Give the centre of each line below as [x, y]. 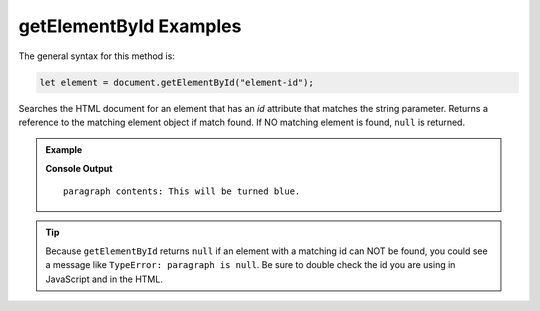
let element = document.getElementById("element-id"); [176, 82]
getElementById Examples [130, 26]
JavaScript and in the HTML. [104, 279]
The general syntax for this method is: [96, 56]
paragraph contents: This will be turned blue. [182, 191]
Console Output [79, 168]
